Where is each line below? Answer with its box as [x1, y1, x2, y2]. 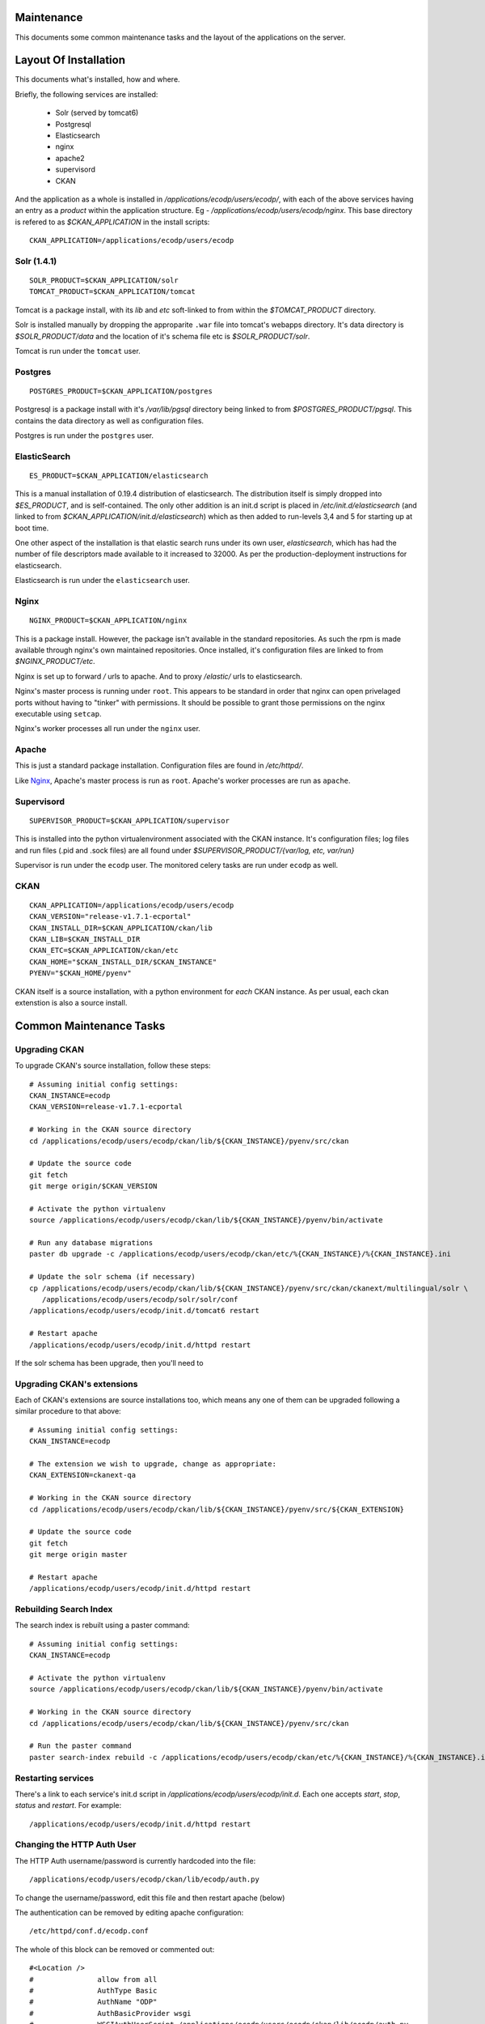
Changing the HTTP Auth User [15, 1839, 137, 1850]
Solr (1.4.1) [15, 255, 57, 266]
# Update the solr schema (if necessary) [29, 1272, 196, 1282]
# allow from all [29, 1975, 158, 1984]
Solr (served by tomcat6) [55, 108, 139, 117]
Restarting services [15, 1772, 95, 1784]
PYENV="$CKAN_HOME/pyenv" [29, 968, 133, 978]
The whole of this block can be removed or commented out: [15, 1944, 215, 1954]
